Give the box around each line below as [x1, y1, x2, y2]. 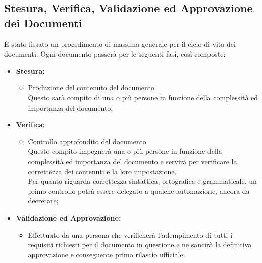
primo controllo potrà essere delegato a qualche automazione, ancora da [28, 185, 250, 196]
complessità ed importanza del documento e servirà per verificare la [28, 155, 237, 166]
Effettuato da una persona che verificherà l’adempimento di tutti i [28, 229, 233, 240]
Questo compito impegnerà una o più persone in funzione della [28, 146, 222, 156]
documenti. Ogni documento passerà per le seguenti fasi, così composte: [4, 48, 226, 59]
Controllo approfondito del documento [28, 136, 146, 146]
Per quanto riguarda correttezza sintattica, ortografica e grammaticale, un [28, 176, 257, 186]
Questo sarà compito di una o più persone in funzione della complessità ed [28, 92, 258, 102]
